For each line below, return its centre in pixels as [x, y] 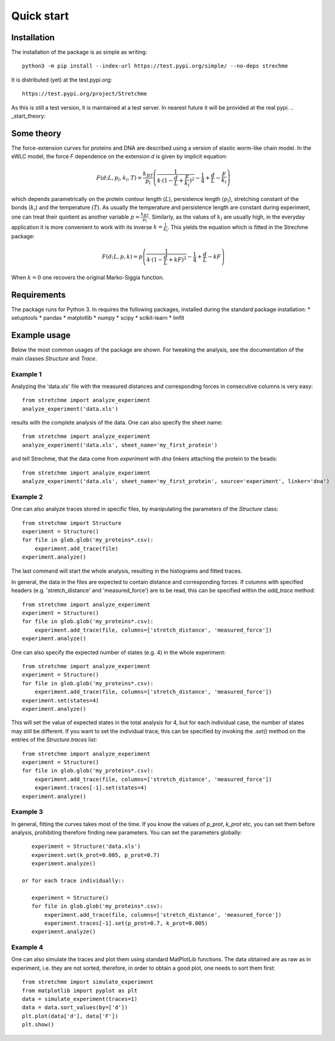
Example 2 [27, 496]
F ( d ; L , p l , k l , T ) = [119, 178]
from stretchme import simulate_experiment [88, 982]
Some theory [36, 133]
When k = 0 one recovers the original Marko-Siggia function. [88, 278]
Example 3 [27, 812]
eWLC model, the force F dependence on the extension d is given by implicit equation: [119, 157]
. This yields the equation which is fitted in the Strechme [238, 227]
